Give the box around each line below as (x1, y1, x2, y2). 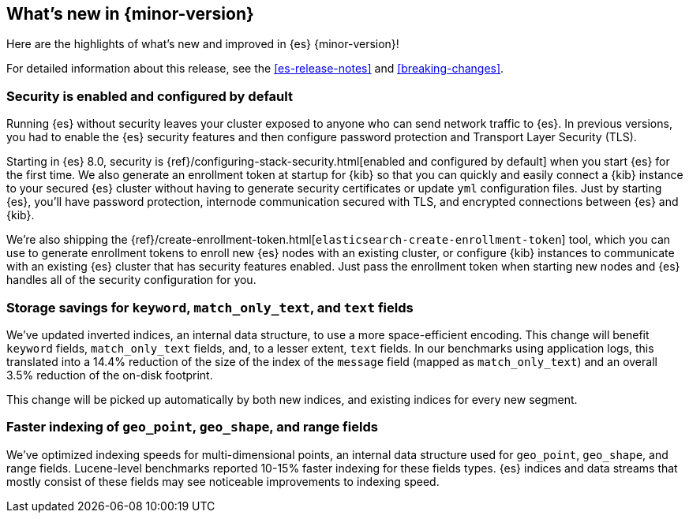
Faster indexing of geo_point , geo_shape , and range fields (6, 419, 378, 435)
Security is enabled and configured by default (6, 88, 293, 104)
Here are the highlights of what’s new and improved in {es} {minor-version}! (6, 37, 399, 51)
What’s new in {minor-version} (6, 4, 254, 24)
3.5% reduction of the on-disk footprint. (6, 368, 213, 382)
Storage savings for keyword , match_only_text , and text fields (6, 299, 414, 316)
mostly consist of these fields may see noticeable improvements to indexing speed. (6, 474, 440, 488)
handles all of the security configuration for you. (6, 273, 257, 287)
